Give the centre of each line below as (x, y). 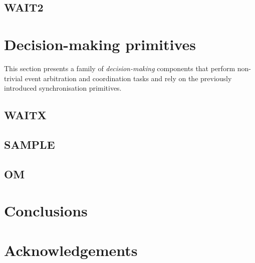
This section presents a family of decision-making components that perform (120, 68)
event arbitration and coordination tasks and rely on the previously (128, 78)
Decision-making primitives (100, 44)
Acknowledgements (71, 250)
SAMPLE (30, 144)
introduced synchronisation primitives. (63, 88)
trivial (14, 78)
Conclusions (46, 211)
